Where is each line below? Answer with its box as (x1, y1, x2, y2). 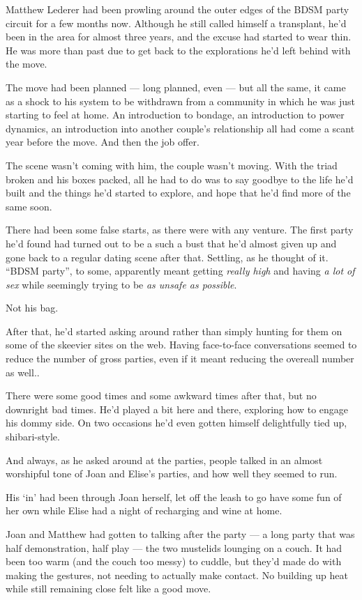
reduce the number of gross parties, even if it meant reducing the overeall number (6, 351, 354, 366)
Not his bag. (6, 300, 59, 315)
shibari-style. (6, 429, 60, 444)
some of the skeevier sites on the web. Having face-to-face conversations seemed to (6, 337, 357, 352)
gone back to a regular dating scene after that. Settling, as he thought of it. (6, 249, 329, 264)
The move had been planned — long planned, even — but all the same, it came (6, 79, 346, 94)
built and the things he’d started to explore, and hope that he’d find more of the (6, 185, 351, 200)
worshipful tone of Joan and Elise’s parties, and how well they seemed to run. (6, 466, 338, 481)
